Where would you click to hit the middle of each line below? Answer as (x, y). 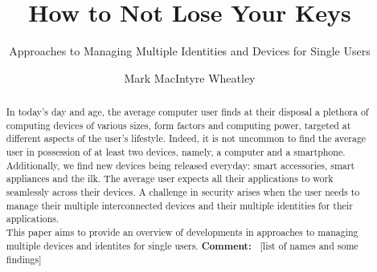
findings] (24, 260)
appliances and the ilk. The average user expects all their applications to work (170, 179)
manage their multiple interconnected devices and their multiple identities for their (179, 205)
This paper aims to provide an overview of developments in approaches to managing (182, 232)
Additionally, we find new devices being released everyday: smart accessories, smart (180, 165)
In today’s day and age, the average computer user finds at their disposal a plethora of (187, 112)
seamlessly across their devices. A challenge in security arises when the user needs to (183, 192)
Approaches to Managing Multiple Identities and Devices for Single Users (190, 51)
